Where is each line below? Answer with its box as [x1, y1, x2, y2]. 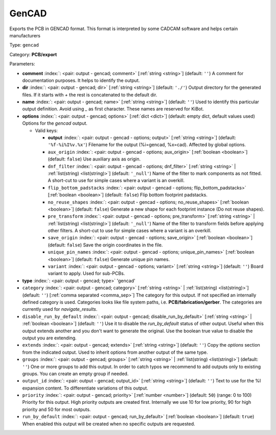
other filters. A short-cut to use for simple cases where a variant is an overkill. [48, 227, 212, 234]
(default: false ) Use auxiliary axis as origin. [48, 156, 141, 162]
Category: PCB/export [9, 51, 57, 57]
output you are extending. [22, 335, 77, 341]
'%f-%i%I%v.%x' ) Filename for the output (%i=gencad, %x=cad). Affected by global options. [48, 142, 246, 148]
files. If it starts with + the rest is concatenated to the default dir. [22, 91, 157, 98]
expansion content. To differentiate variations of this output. [22, 385, 148, 391]
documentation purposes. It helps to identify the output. [22, 77, 140, 83]
